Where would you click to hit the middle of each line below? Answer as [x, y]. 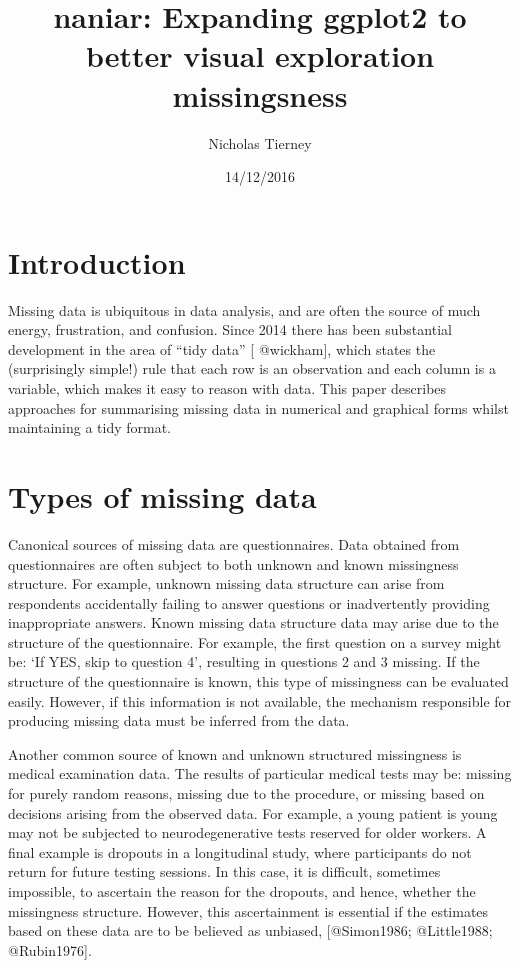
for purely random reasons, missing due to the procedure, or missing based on [246, 793]
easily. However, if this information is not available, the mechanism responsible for [260, 700]
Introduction [97, 261]
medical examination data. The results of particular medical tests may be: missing [260, 773]
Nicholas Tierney [260, 142]
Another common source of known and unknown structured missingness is [235, 753]
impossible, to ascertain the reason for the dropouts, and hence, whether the [242, 891]
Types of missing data [162, 495]
